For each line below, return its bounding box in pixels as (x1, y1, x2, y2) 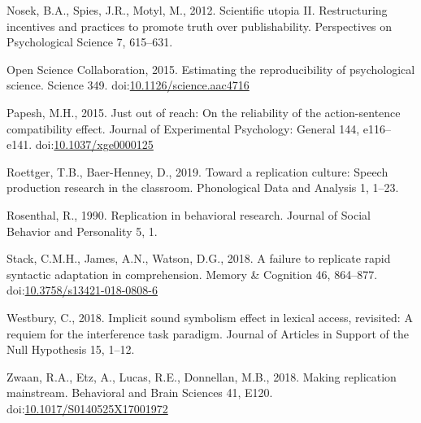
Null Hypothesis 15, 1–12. (7, 341, 135, 358)
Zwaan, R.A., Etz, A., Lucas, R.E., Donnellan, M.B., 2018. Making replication (7, 368, 397, 385)
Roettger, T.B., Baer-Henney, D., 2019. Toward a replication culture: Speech (7, 163, 388, 180)
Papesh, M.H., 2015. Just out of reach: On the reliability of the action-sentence (7, 103, 401, 120)
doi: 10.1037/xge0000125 (35, 136, 154, 153)
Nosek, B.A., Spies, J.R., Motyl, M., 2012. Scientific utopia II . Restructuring (7, 2, 388, 18)
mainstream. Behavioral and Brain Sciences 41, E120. (7, 384, 273, 401)
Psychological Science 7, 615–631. (7, 33, 173, 50)
